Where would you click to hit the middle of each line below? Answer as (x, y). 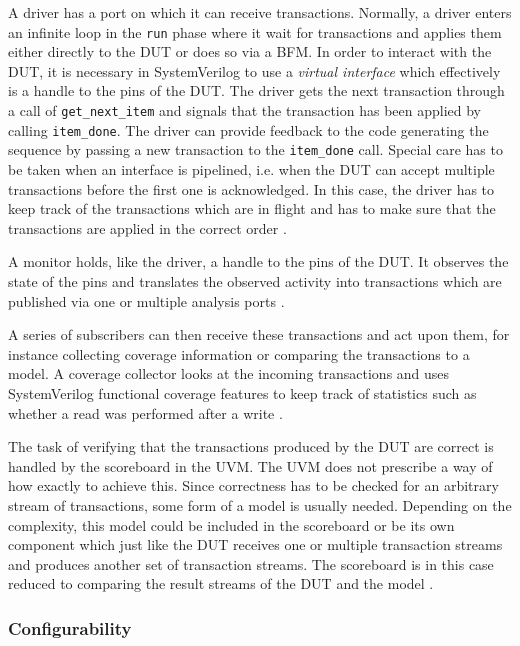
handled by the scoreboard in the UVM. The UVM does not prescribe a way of (250, 465)
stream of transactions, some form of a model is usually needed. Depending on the (260, 504)
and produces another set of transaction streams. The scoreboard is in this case (251, 563)
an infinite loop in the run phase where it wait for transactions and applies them (255, 31)
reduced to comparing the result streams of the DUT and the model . (221, 583)
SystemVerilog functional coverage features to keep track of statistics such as (242, 392)
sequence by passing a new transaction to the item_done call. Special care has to (255, 149)
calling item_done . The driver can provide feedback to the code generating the (248, 129)
